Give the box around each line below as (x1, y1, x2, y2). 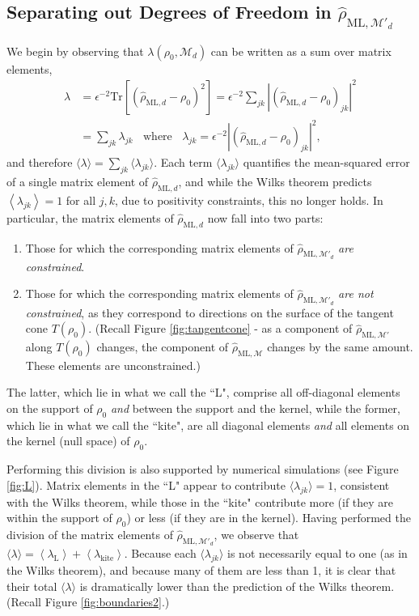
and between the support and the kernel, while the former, (110, 400, 401, 417)
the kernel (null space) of (6, 432, 130, 449)
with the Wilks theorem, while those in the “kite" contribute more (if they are (6, 493, 394, 510)
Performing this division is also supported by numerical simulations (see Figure (6, 461, 399, 478)
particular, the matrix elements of (6, 209, 174, 226)
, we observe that (214, 526, 299, 543)
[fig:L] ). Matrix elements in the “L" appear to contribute (6, 476, 286, 493)
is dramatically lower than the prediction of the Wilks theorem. (79, 577, 395, 594)
